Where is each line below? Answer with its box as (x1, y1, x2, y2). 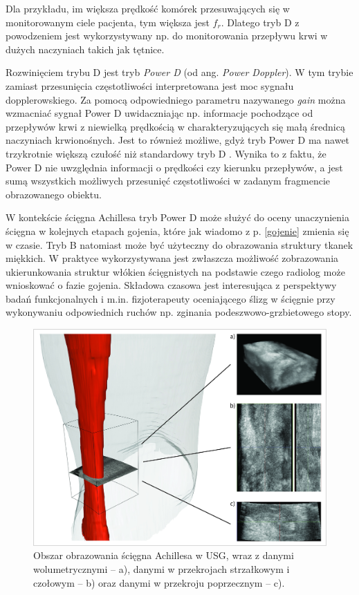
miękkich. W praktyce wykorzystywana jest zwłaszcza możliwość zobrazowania (6, 251, 339, 265)
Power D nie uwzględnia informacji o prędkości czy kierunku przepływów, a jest (6, 160, 343, 174)
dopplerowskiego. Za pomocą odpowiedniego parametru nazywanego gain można (6, 92, 346, 106)
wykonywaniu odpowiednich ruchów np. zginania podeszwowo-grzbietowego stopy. (6, 305, 352, 319)
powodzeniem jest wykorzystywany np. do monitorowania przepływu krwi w (6, 28, 328, 43)
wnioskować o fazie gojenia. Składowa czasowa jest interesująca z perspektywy (6, 278, 337, 292)
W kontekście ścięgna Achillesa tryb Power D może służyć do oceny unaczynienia (6, 210, 349, 225)
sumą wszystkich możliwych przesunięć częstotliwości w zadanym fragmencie (6, 173, 331, 188)
